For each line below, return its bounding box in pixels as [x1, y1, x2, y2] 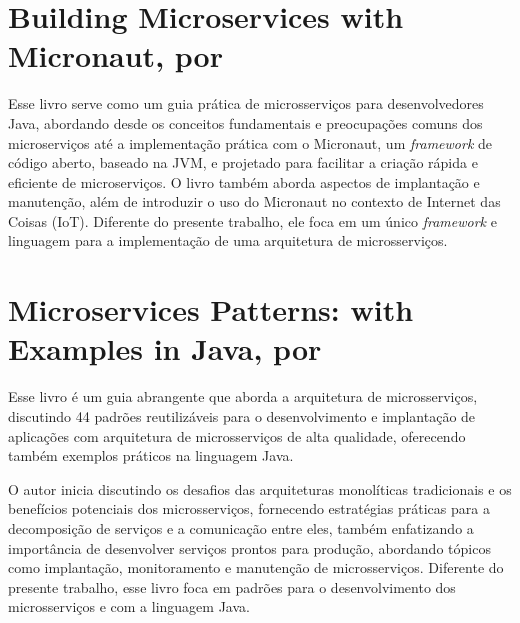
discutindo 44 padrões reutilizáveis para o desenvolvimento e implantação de [8, 405, 476, 426]
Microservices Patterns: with [8, 289, 414, 330]
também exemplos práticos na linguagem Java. [8, 445, 294, 466]
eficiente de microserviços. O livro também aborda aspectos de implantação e [8, 171, 480, 192]
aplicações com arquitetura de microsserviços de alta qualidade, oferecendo [8, 425, 466, 446]
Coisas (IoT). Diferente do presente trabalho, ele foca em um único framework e [8, 210, 497, 231]
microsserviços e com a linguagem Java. [8, 596, 250, 617]
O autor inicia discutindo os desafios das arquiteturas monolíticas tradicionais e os [8, 478, 512, 499]
